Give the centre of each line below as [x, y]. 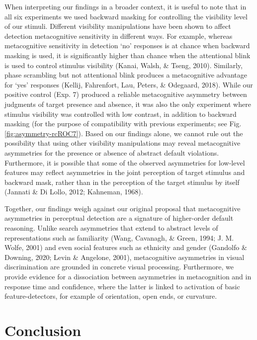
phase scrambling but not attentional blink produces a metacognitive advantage [126, 75]
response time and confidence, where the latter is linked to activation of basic [122, 286]
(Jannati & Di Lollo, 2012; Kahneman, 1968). [74, 192]
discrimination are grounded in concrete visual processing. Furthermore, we [119, 267]
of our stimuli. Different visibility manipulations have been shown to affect [118, 26]
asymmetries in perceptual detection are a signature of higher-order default [119, 218]
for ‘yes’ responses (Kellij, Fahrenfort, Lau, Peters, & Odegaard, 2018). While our [129, 84]
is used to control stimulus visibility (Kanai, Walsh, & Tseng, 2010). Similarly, [124, 65]
